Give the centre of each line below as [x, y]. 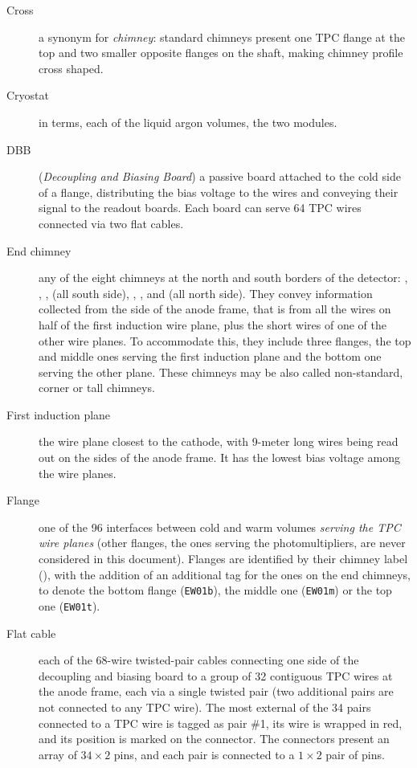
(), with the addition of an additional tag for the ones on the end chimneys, [225, 574]
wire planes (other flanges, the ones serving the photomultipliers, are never [222, 543]
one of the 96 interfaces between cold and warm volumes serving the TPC [220, 527]
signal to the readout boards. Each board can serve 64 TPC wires [200, 208]
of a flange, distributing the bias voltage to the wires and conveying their [219, 192]
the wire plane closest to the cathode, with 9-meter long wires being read [219, 441]
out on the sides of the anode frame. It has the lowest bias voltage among [219, 458]
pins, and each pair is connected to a [204, 754]
